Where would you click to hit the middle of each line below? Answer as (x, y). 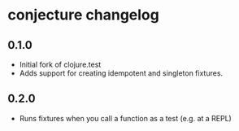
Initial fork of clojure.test (60, 64)
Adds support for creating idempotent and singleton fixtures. (121, 73)
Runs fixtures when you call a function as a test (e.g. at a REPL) (126, 118)
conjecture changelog (83, 15)
